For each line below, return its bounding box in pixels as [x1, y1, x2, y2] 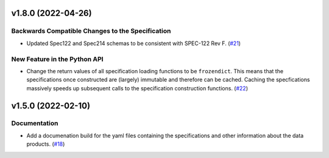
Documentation [11, 119, 58, 127]
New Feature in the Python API [11, 55, 104, 63]
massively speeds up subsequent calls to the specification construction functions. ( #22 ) [26, 84, 249, 92]
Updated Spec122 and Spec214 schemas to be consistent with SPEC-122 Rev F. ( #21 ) [26, 40, 241, 47]
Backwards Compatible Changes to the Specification [11, 27, 171, 35]
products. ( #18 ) [26, 140, 65, 148]
